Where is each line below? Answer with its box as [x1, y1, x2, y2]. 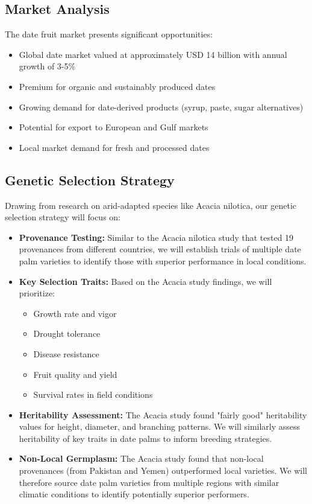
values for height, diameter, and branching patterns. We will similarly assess [19, 420, 301, 433]
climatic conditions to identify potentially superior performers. [19, 488, 249, 500]
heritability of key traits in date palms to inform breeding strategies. [19, 432, 272, 444]
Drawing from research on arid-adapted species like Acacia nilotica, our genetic [5, 199, 297, 211]
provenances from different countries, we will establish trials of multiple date [19, 243, 301, 255]
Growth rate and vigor [33, 307, 117, 319]
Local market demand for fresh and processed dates [19, 141, 210, 153]
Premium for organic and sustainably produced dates [19, 80, 216, 92]
